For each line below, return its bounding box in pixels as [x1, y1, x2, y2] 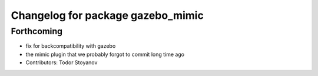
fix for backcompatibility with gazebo [25, 42, 116, 49]
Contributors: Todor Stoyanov [25, 59, 98, 66]
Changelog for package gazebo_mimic [11, 9, 204, 22]
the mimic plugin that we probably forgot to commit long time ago [25, 51, 185, 58]
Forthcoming [11, 26, 63, 37]
